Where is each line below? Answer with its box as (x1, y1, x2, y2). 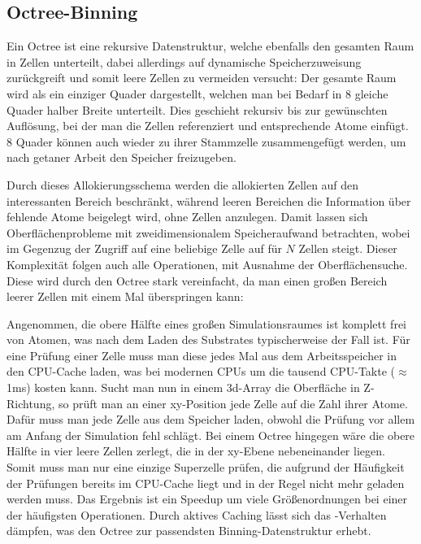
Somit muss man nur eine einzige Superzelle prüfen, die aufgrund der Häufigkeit (7, 459, 405, 476)
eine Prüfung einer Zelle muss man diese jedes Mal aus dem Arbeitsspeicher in (7, 346, 397, 363)
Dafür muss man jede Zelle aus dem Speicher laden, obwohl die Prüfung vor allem (7, 411, 415, 428)
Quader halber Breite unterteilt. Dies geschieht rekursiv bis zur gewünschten (7, 101, 388, 118)
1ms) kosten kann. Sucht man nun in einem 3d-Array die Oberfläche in (7, 379, 360, 396)
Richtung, (7, 394, 55, 411)
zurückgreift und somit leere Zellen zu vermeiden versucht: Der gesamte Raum (7, 69, 397, 86)
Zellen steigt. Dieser (298, 240, 397, 257)
